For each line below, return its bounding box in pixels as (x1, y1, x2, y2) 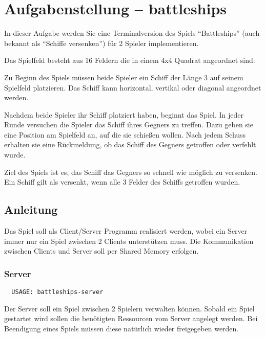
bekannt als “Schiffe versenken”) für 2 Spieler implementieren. (4, 37, 199, 48)
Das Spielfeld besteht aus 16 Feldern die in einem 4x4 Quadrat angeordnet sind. (4, 55, 255, 65)
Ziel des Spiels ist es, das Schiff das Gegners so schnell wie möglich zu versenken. (4, 166, 257, 177)
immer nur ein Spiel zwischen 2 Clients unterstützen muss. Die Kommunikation (4, 235, 254, 246)
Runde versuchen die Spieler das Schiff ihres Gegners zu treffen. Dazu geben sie (4, 119, 253, 130)
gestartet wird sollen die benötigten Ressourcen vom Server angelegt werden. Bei (4, 313, 258, 324)
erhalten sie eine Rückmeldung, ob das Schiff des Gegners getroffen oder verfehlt (4, 139, 256, 150)
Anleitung (4, 201, 58, 217)
